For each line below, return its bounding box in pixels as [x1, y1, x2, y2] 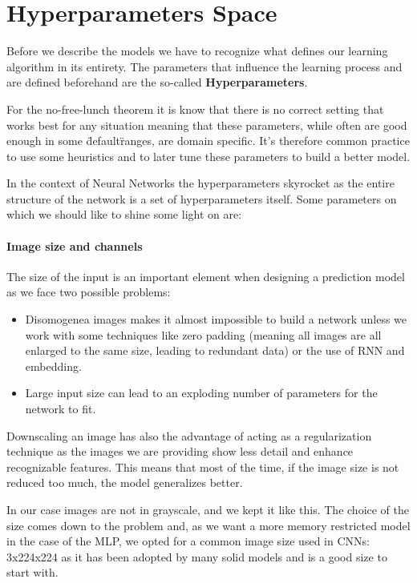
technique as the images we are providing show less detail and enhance [6, 443, 354, 460]
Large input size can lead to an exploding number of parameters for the [25, 384, 378, 401]
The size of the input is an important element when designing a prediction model [6, 267, 405, 284]
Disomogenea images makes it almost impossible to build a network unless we [25, 311, 407, 328]
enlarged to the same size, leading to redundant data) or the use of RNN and [25, 342, 405, 359]
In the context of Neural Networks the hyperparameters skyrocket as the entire [6, 175, 395, 191]
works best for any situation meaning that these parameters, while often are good [6, 116, 407, 133]
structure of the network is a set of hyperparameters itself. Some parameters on [6, 190, 397, 207]
